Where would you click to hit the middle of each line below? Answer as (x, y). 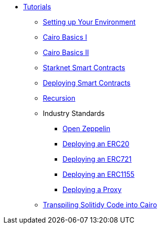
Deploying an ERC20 (96, 144)
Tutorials (37, 7)
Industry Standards (74, 113)
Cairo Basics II (66, 52)
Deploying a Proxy (92, 189)
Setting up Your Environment (89, 22)
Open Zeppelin (86, 128)
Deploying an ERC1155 (99, 174)
